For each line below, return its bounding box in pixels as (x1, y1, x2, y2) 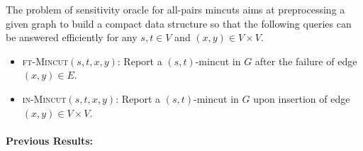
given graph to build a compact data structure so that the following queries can (6, 16, 352, 30)
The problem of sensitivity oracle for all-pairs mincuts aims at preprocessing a (6, 2, 345, 16)
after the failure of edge (255, 53, 357, 68)
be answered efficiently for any (6, 30, 138, 45)
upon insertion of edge (253, 91, 350, 106)
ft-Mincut (22, 53, 69, 68)
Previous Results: (6, 133, 94, 147)
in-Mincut (22, 91, 67, 106)
